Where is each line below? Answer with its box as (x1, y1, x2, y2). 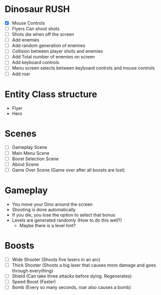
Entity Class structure (4, 88, 97, 100)
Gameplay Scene (11, 144, 47, 150)
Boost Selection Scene (11, 156, 59, 162)
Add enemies (11, 37, 39, 43)
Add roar (11, 71, 30, 77)
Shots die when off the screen (11, 31, 74, 37)
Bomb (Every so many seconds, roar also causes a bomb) (11, 284, 131, 290)
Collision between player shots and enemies (11, 48, 103, 54)
